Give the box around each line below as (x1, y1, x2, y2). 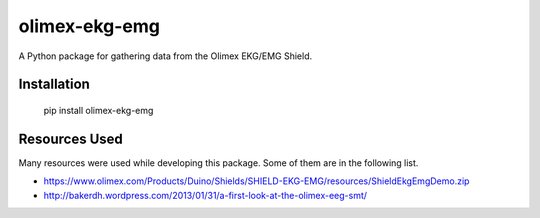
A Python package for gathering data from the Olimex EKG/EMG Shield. (18, 50, 313, 62)
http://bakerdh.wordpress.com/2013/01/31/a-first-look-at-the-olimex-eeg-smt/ (43, 189, 368, 201)
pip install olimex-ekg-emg (43, 104, 154, 116)
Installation (18, 76, 90, 93)
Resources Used (18, 130, 124, 147)
